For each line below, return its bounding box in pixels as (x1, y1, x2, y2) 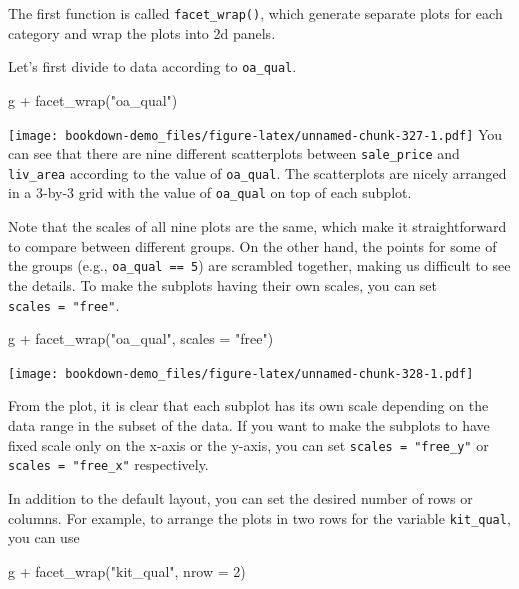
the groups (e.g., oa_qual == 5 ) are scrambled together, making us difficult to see (8, 255, 511, 276)
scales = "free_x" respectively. (8, 454, 209, 475)
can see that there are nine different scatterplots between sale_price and (8, 143, 460, 164)
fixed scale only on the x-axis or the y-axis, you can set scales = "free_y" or (8, 434, 489, 455)
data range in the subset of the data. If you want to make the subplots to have (8, 415, 490, 436)
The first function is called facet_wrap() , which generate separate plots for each (8, 3, 503, 23)
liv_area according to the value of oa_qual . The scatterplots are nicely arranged (8, 162, 507, 183)
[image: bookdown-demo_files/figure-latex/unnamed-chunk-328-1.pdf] (8, 366, 474, 381)
